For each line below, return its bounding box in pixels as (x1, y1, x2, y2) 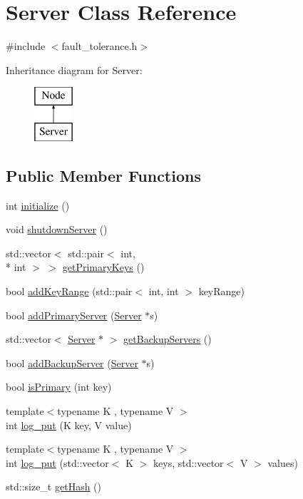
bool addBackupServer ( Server (6, 355, 138, 370)
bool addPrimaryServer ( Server (6, 307, 142, 322)
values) (267, 455, 298, 470)
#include (6, 38, 46, 53)
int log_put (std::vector (6, 455, 109, 470)
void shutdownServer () (6, 222, 108, 237)
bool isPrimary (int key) (6, 379, 112, 394)
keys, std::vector (153, 455, 224, 470)
